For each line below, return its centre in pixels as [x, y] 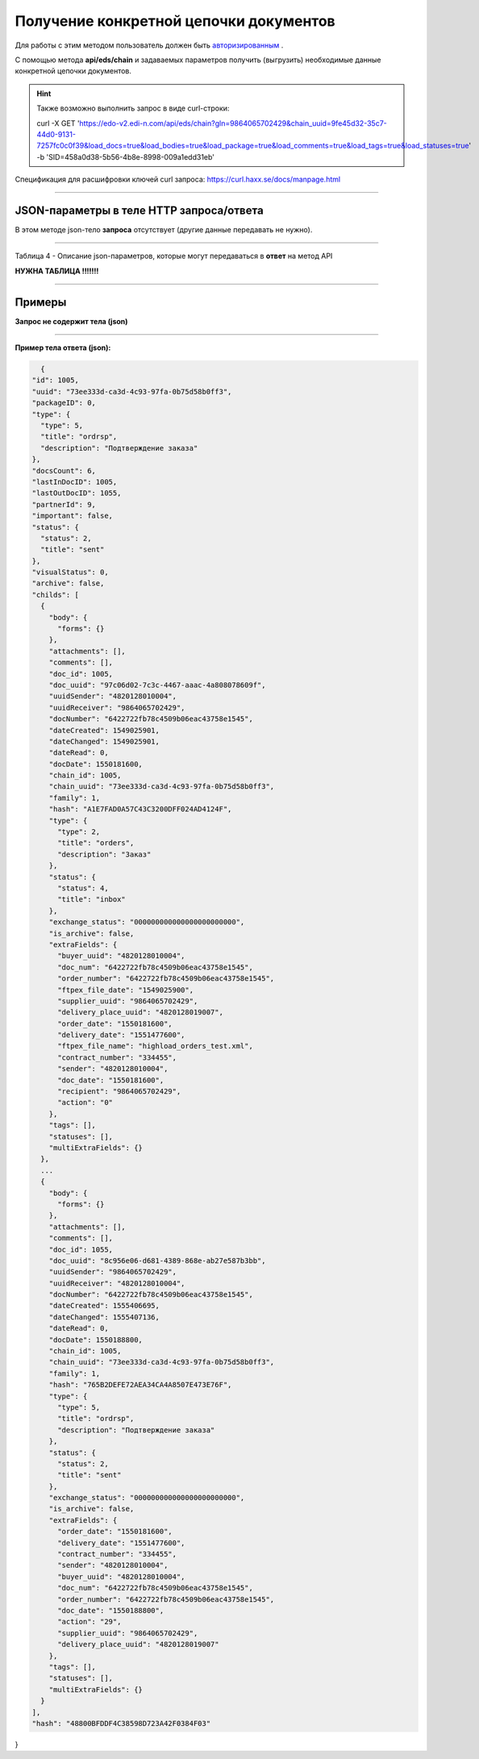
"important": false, [72, 516]
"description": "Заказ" [104, 854]
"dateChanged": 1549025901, [104, 741]
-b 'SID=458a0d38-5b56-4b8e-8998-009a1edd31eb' [126, 156]
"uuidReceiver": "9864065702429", [117, 707]
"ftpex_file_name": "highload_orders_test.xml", [155, 1046]
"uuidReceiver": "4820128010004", [117, 1283]
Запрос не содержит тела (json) [71, 321]
